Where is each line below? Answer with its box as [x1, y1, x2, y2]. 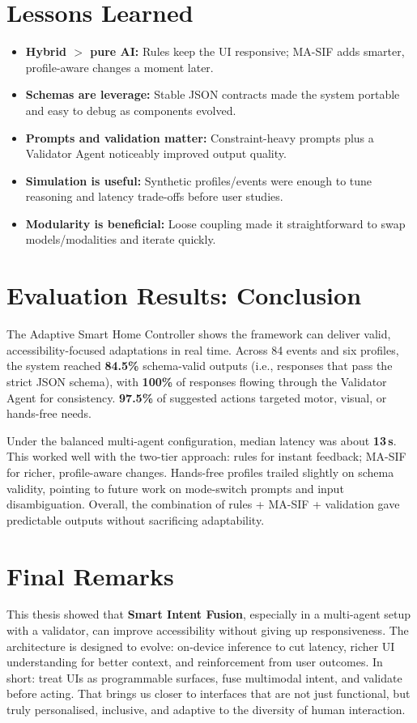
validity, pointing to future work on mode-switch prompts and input [6, 479, 344, 496]
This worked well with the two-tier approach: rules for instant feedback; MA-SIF [6, 448, 406, 465]
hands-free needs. [6, 405, 91, 422]
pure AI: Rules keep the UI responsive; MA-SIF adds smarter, [90, 43, 405, 60]
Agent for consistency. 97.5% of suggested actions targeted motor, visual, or [6, 389, 387, 406]
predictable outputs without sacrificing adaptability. [6, 511, 265, 528]
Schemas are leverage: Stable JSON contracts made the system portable [25, 86, 400, 103]
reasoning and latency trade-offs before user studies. [25, 188, 283, 205]
